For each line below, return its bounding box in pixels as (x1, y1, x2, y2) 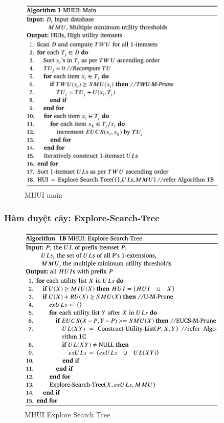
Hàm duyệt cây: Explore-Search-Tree (4, 211, 160, 224)
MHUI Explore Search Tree (25, 409, 110, 420)
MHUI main (25, 189, 62, 200)
